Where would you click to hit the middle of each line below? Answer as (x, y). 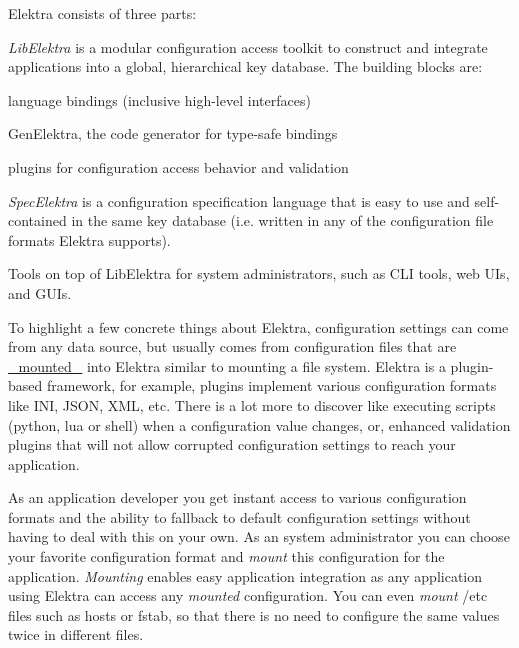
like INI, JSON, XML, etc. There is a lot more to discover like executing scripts (252, 404)
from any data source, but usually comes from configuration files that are (232, 346)
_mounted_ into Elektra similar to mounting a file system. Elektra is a (227, 365)
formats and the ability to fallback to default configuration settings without (239, 516)
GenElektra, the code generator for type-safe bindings (173, 133)
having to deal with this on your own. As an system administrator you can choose (259, 536)
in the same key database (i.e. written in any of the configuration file (282, 220)
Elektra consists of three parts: (102, 13)
